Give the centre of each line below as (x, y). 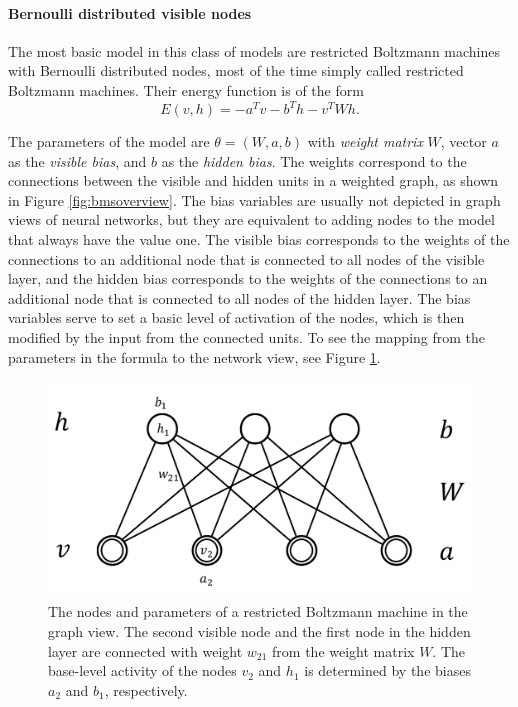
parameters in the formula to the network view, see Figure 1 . (194, 356)
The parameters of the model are (109, 141)
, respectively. (146, 689)
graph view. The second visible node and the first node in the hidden (259, 630)
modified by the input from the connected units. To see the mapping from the (247, 337)
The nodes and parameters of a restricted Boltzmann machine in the (258, 611)
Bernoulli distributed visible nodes (130, 12)
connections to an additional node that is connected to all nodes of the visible (246, 258)
